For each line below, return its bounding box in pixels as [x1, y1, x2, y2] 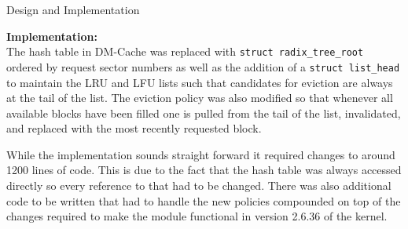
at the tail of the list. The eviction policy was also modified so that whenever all [6, 89, 393, 106]
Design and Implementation [6, 2, 140, 17]
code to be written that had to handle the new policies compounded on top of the [6, 192, 401, 209]
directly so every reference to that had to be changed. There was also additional [6, 177, 391, 194]
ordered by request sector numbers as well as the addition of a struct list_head [6, 58, 400, 75]
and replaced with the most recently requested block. [6, 120, 262, 136]
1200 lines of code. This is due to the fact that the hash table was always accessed [6, 162, 402, 178]
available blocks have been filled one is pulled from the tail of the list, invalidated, [6, 104, 401, 121]
